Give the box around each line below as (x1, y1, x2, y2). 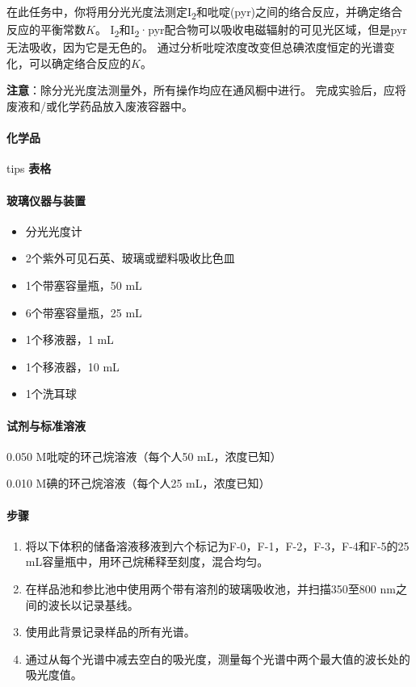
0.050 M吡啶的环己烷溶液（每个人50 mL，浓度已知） (6, 447, 282, 464)
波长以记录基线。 (48, 596, 139, 613)
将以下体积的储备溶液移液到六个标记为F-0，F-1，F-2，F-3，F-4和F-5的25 (25, 537, 410, 554)
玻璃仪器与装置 (6, 191, 86, 208)
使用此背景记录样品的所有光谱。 (25, 623, 195, 640)
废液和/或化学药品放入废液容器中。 (6, 98, 193, 115)
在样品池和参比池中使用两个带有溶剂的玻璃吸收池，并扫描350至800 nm (25, 580, 396, 597)
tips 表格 (6, 160, 52, 177)
